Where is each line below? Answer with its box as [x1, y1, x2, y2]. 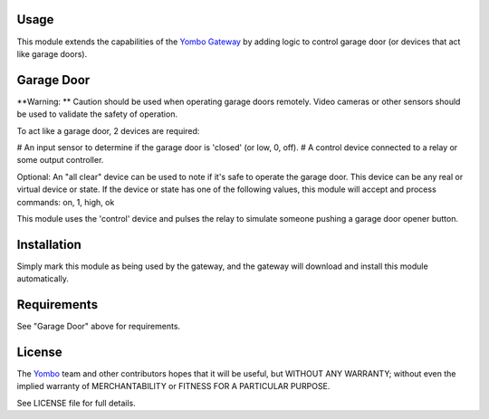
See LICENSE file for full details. [16, 397, 136, 408]
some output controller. [16, 155, 104, 166]
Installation [16, 236, 81, 252]
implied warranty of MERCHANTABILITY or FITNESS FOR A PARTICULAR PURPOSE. [16, 381, 331, 392]
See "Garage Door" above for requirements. [16, 321, 181, 332]
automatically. [16, 273, 70, 284]
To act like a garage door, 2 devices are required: [16, 125, 200, 136]
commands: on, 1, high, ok [16, 196, 115, 207]
